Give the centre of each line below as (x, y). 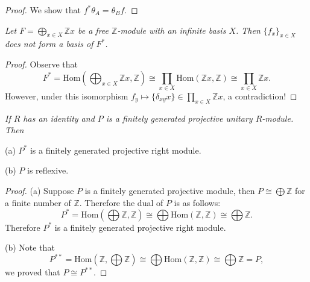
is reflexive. (48, 170)
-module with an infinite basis (172, 30)
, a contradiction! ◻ (260, 96)
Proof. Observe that (42, 64)
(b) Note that (30, 247)
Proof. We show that (43, 10)
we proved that (33, 272)
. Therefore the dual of (121, 202)
